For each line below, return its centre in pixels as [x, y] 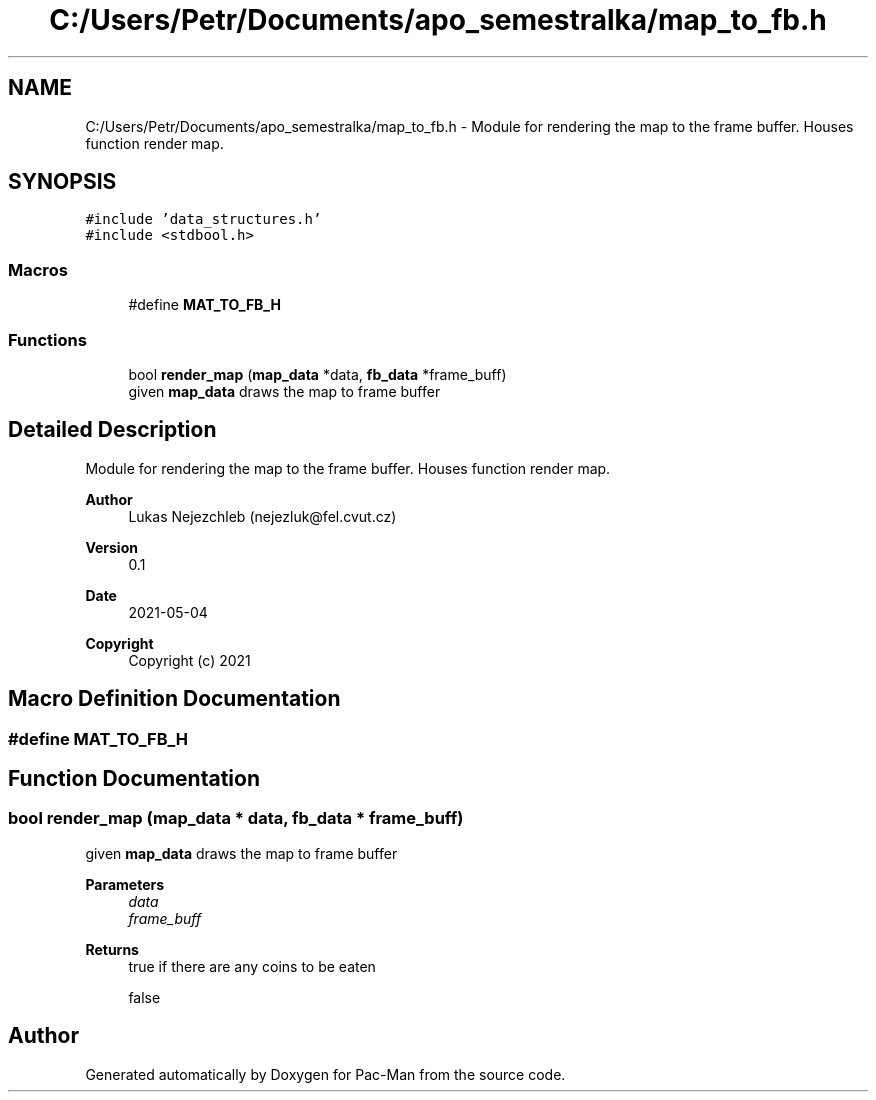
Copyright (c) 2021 [189, 660]
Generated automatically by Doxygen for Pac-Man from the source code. [325, 1074]
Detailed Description [112, 430]
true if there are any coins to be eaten [252, 966]
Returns [112, 949]
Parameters [125, 884]
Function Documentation [134, 779]
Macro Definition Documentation [174, 699]
